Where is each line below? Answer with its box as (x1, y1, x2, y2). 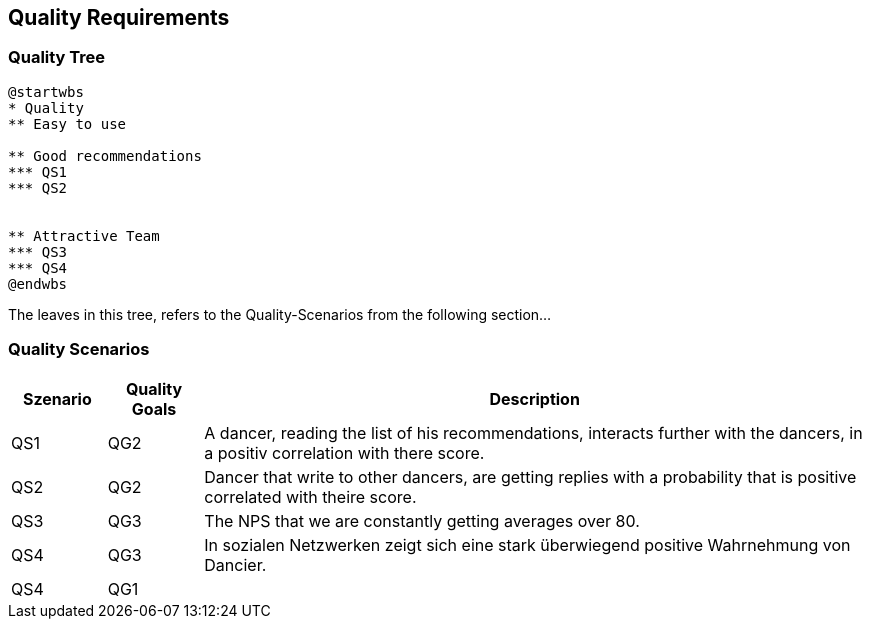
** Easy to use (8, 115, 127, 132)
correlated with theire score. (204, 486, 417, 507)
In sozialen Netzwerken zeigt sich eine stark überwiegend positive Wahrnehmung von (204, 534, 851, 555)
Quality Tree (8, 47, 106, 68)
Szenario (22, 388, 92, 409)
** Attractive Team (8, 227, 160, 244)
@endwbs (8, 275, 68, 292)
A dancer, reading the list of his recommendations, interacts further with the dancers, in (204, 422, 863, 443)
